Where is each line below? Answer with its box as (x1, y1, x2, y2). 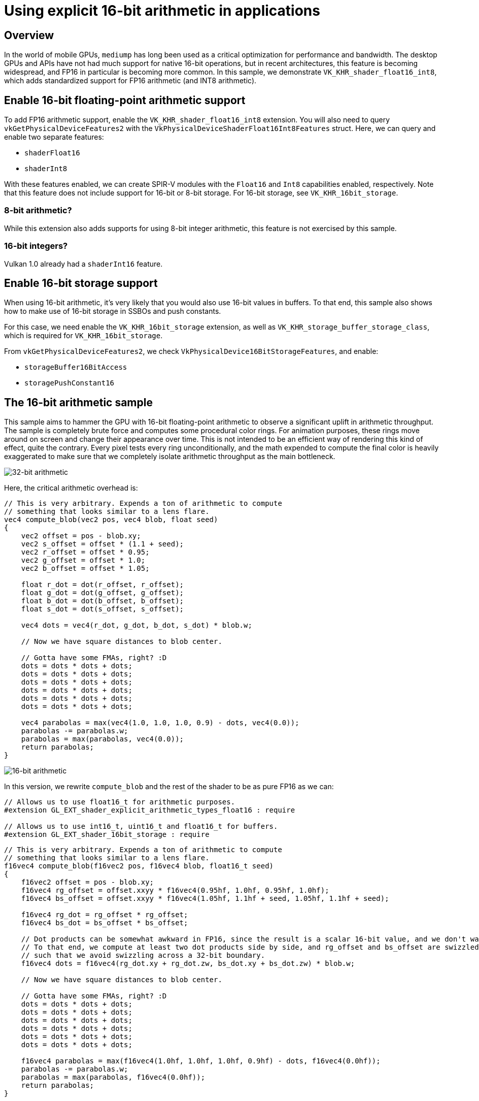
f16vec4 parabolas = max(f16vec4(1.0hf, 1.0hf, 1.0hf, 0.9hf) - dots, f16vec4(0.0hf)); (21, 1057, 381, 1065)
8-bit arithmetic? (4, 205, 72, 216)
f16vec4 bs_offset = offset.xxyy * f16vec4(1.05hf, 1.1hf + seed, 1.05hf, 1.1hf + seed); (21, 894, 389, 903)
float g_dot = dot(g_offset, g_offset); (21, 589, 184, 597)
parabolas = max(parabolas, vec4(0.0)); (21, 735, 184, 743)
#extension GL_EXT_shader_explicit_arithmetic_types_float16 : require (4, 806, 295, 815)
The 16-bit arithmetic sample (4, 396, 153, 409)
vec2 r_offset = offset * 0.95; (21, 548, 150, 557)
